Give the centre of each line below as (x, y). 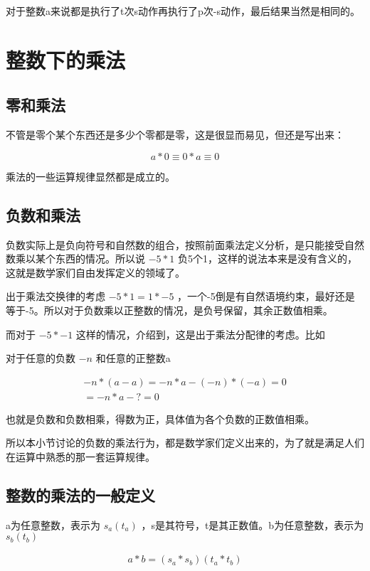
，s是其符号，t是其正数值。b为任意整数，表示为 (253, 524)
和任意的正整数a (133, 358)
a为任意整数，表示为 (53, 524)
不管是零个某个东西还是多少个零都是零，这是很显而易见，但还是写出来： (175, 135)
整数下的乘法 (66, 59)
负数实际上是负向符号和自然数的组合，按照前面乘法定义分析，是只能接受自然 (185, 244)
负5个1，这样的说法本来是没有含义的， (267, 258)
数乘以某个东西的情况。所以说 (75, 258)
